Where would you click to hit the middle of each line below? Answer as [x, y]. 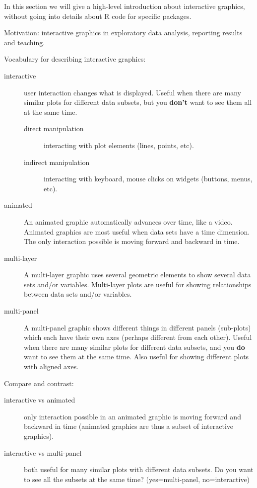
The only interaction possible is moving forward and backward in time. [132, 241]
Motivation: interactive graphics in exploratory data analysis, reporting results [123, 33]
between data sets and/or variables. [78, 294]
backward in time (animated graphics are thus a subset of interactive [129, 426]
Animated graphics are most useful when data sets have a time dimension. [137, 231]
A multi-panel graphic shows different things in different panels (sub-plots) [137, 327]
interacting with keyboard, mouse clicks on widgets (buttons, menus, [148, 179]
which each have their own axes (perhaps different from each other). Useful [138, 337]
